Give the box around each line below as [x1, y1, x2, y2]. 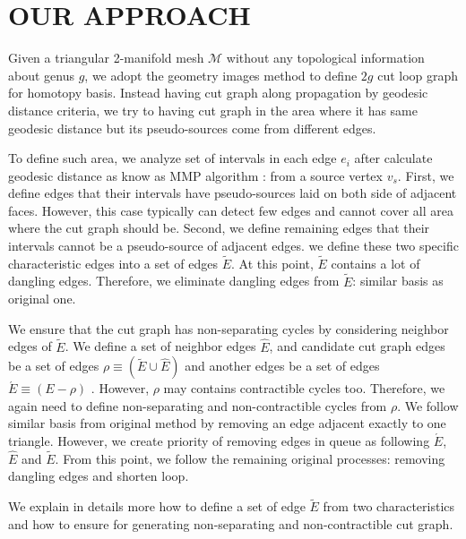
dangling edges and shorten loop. [8, 466, 189, 485]
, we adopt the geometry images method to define [84, 65, 358, 84]
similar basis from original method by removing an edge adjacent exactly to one [8, 414, 446, 432]
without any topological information [226, 48, 425, 67]
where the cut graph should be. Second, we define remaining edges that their [8, 218, 430, 237]
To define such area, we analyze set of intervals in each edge [8, 149, 337, 167]
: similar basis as [352, 271, 444, 290]
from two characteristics [323, 497, 455, 516]
